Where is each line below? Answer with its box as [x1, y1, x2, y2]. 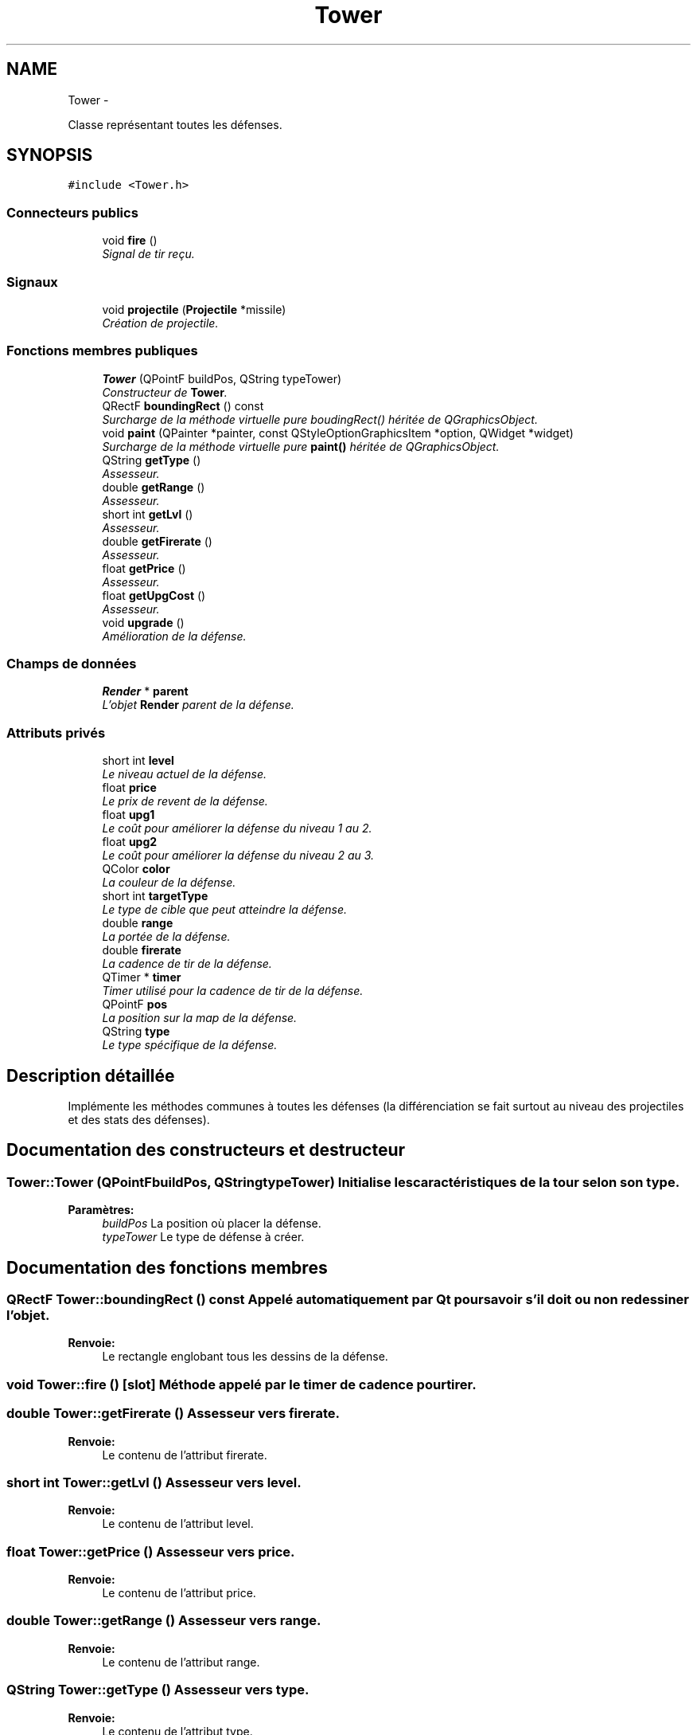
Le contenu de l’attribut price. [102, 1586, 256, 1600]
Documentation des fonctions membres [6, 1257, 328, 1278]
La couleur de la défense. [102, 875, 236, 890]
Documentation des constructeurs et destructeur [6, 1140, 406, 1161]
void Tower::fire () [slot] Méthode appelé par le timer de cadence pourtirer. [6, 1376, 477, 1392]
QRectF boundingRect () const [102, 398, 264, 413]
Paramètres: [68, 1203, 134, 1217]
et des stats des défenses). [68, 1113, 210, 1127]
